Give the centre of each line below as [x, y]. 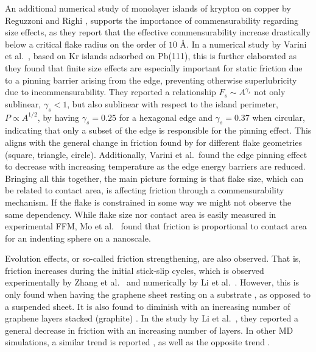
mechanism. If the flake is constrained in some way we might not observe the [148, 202]
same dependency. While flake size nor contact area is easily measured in [141, 214]
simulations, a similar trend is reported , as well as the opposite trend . [138, 342]
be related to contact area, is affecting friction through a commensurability [145, 190]
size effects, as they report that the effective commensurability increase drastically [158, 32]
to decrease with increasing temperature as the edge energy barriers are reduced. [155, 166]
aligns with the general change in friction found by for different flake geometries [154, 142]
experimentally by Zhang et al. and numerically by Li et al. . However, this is [152, 282]
